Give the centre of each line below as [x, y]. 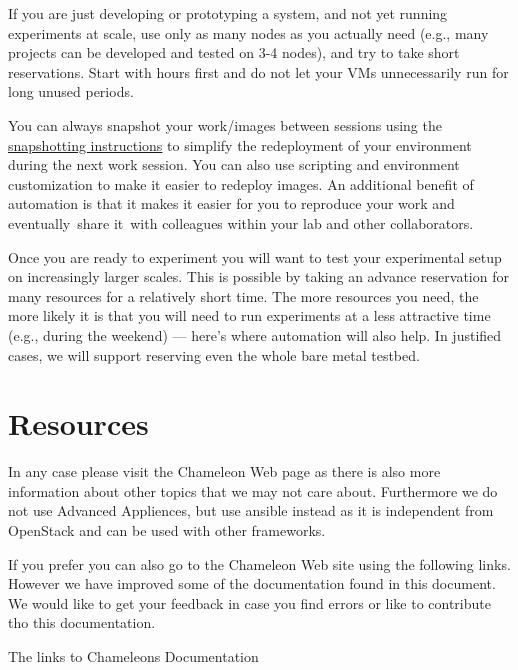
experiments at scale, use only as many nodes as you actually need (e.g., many [248, 32]
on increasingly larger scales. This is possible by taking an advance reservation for [258, 276]
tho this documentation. [82, 622]
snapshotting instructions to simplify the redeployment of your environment [240, 144]
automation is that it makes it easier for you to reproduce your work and [231, 203]
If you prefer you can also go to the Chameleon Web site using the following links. [259, 563]
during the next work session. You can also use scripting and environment [234, 164]
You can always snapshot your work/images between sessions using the [225, 124]
